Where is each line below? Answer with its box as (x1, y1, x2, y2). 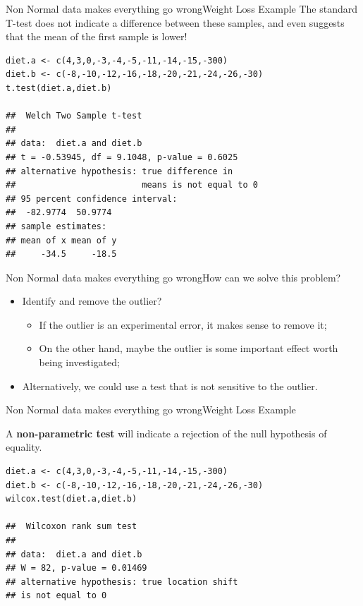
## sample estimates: (6, 221, 107, 231)
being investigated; (39, 355, 121, 370)
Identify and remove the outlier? (22, 293, 162, 308)
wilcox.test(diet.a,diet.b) (6, 494, 137, 504)
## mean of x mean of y (6, 235, 117, 246)
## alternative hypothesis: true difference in (6, 166, 233, 176)
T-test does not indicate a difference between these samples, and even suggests (6, 15, 345, 30)
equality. (6, 440, 42, 454)
